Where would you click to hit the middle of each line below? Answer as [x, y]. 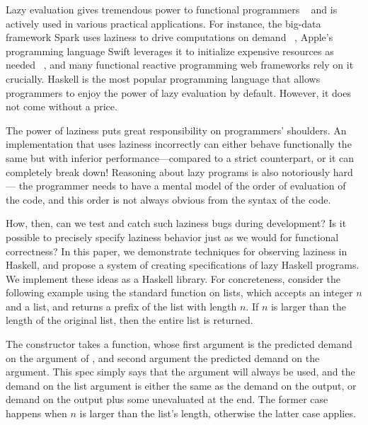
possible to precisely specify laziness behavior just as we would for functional [172, 237]
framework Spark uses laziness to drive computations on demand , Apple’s [169, 37]
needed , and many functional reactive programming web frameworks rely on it [180, 65]
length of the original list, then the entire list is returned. [130, 320]
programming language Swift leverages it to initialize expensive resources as [170, 51]
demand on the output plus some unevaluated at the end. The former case [167, 399]
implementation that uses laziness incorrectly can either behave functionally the [179, 144]
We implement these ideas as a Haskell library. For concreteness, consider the [173, 278]
